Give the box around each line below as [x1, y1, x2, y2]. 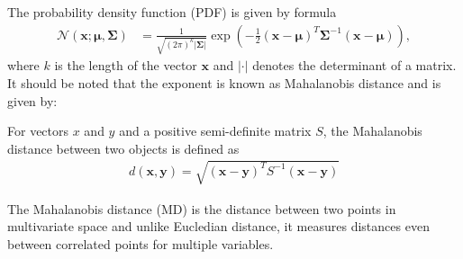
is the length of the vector [54, 56, 197, 75]
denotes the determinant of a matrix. [252, 56, 457, 75]
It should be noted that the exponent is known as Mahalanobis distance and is [7, 73, 441, 92]
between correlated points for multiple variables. [7, 235, 274, 254]
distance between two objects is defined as [7, 138, 240, 157]
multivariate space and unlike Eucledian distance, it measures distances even [7, 217, 430, 236]
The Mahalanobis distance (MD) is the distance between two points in [7, 199, 396, 218]
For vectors [7, 121, 69, 140]
